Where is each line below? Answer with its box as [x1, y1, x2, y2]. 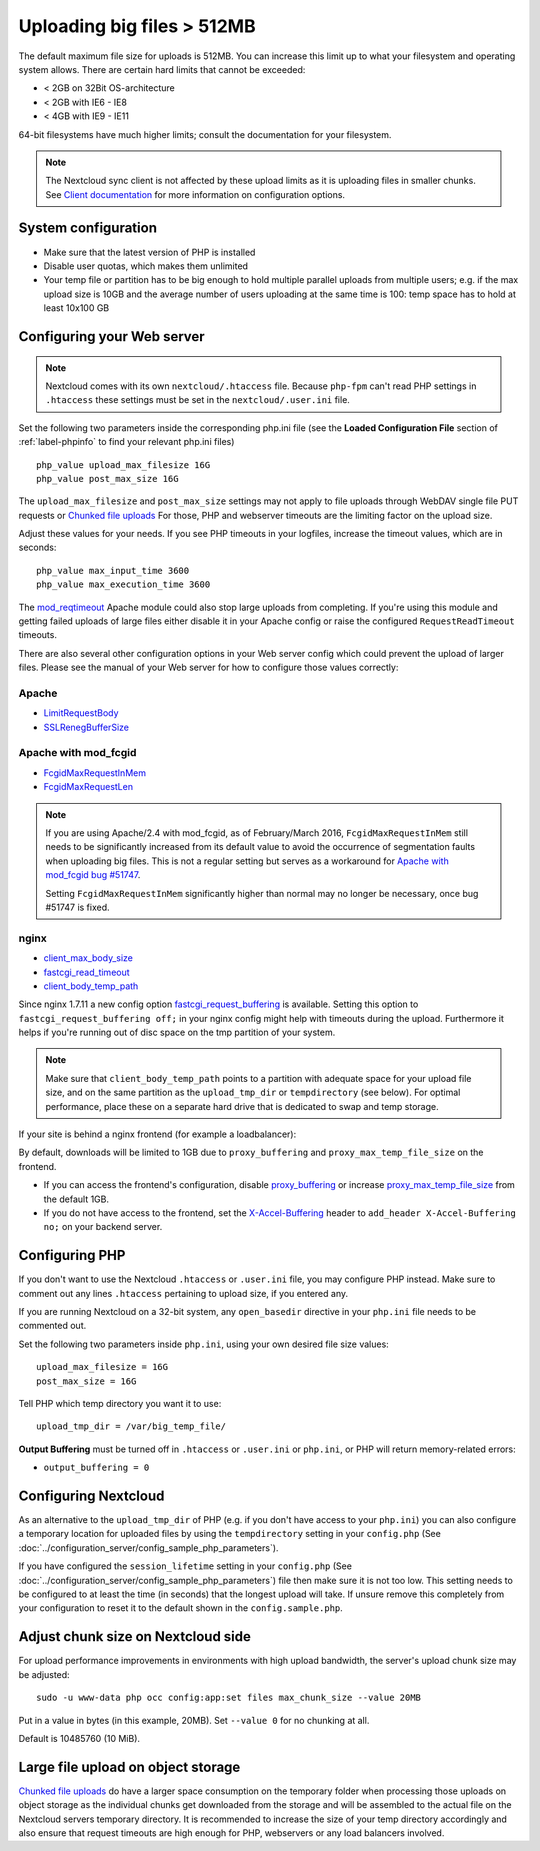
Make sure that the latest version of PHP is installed [43, 246, 256, 258]
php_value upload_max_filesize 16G [36, 459, 211, 470]
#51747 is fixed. [45, 901, 110, 913]
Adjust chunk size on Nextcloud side [18, 1628, 252, 1645]
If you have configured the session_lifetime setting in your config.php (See [18, 1560, 352, 1572]
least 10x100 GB [43, 302, 110, 314]
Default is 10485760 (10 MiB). [18, 1732, 140, 1744]
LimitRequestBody [43, 707, 119, 719]
